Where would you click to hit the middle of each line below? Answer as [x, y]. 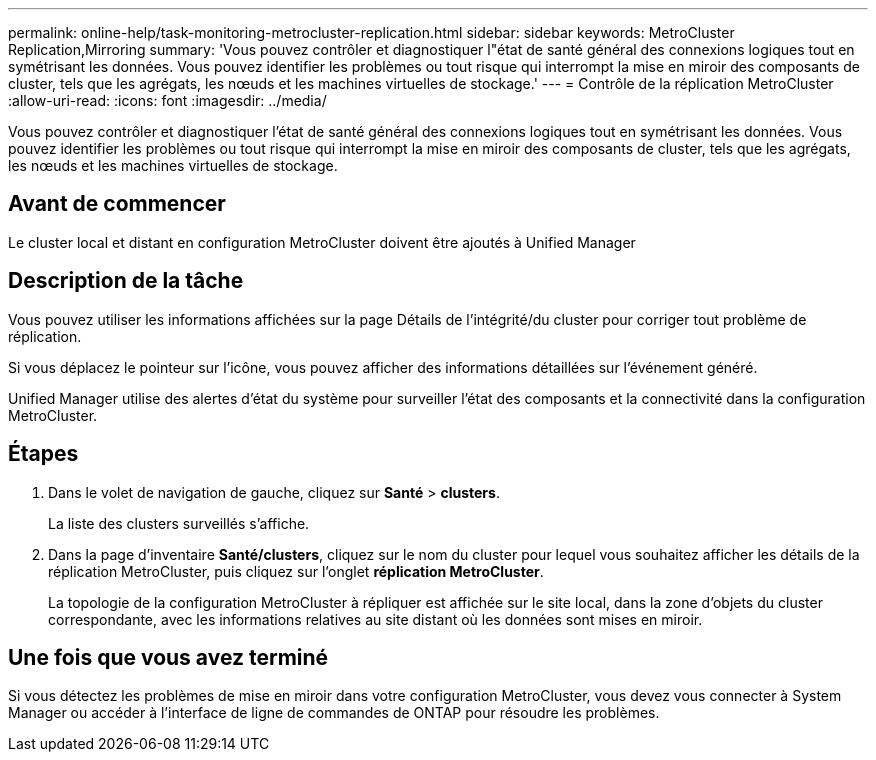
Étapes [43, 454]
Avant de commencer [117, 204]
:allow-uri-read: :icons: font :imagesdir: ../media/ [167, 100]
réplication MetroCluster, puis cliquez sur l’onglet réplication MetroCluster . [296, 571]
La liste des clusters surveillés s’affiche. [179, 523]
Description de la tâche [126, 281]
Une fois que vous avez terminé [168, 657]
